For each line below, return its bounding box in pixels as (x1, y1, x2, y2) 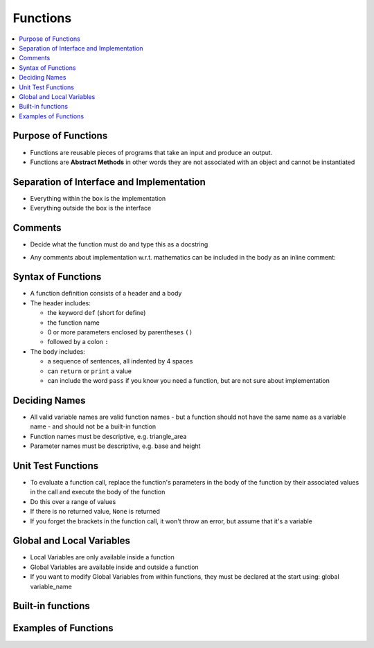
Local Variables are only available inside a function (30, 553, 175, 561)
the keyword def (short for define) (47, 309, 146, 317)
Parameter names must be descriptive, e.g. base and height (30, 442, 201, 450)
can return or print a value (47, 367, 132, 375)
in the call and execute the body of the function (30, 488, 166, 496)
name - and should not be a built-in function (30, 422, 156, 431)
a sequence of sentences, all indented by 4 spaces (47, 357, 193, 366)
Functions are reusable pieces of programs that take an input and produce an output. (30, 148, 273, 156)
